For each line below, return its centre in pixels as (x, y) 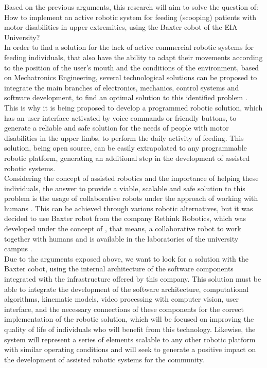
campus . (18, 249)
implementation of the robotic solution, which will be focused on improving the (129, 319)
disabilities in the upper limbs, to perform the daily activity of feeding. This (124, 137)
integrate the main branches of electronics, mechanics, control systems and (122, 87)
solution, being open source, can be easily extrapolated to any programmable (126, 148)
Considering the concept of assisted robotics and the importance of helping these (131, 178)
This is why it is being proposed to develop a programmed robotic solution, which (133, 107)
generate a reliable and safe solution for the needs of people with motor (117, 128)
